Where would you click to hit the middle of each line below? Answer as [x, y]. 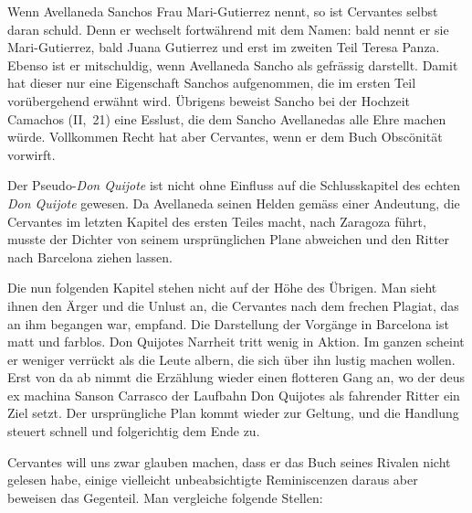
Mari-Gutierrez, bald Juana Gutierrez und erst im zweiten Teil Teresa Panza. [224, 47]
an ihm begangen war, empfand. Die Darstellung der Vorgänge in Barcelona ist [228, 323]
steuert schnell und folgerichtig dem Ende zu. [134, 431]
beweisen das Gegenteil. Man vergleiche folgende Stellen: [165, 497]
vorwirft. [31, 154]
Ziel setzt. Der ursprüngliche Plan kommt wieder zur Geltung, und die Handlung [233, 413]
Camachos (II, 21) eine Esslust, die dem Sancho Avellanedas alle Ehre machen [227, 118]
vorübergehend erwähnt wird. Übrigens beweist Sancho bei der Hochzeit [209, 100]
